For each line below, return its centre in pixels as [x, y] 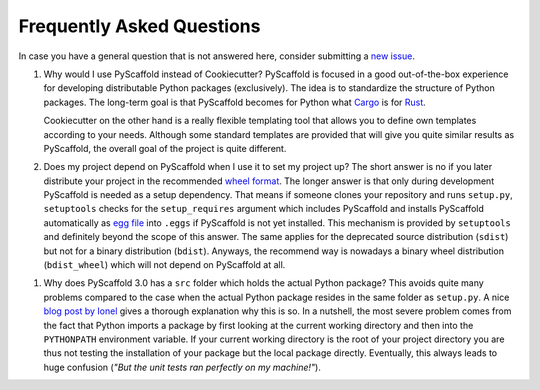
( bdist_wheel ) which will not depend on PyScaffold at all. [164, 265]
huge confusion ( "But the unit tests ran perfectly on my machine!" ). [182, 367]
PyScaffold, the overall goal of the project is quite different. [165, 148]
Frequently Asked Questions [139, 26]
